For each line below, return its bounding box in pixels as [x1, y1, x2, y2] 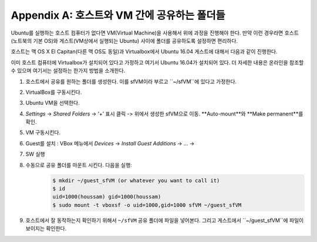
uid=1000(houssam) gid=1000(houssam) [52, 193, 161, 200]
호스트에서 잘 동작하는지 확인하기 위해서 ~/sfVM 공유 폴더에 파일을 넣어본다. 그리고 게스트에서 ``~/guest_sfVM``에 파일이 [25, 217, 304, 224]
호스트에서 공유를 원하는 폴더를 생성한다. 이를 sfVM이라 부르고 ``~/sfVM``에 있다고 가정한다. [25, 78, 237, 85]
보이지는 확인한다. [25, 225, 67, 232]
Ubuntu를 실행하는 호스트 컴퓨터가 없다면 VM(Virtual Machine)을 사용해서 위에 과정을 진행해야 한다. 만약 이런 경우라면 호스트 [11, 29, 299, 36]
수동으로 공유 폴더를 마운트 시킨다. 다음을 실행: [25, 161, 132, 168]
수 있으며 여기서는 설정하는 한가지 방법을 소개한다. [11, 67, 126, 74]
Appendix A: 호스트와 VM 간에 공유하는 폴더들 [11, 9, 225, 22]
